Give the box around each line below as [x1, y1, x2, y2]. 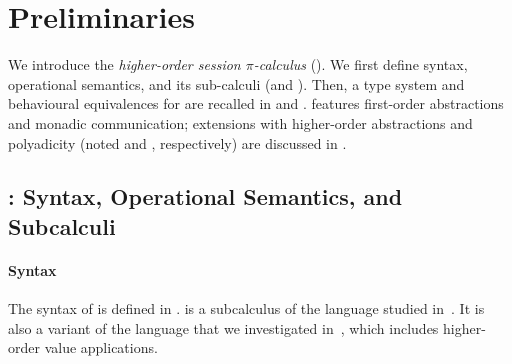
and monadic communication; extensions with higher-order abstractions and [8, 112, 473, 133]
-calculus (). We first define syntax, [253, 54, 468, 75]
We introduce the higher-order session [8, 54, 241, 75]
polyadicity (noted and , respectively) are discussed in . [8, 132, 347, 153]
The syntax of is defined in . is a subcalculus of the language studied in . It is [8, 298, 485, 319]
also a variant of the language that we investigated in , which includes [8, 317, 439, 338]
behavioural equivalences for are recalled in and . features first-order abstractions [8, 93, 504, 114]
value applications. [44, 337, 158, 358]
